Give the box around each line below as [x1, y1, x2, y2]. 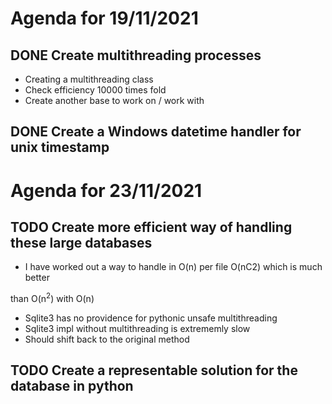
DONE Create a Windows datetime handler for [10, 123, 302, 141]
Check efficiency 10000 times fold [24, 84, 167, 96]
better [24, 272, 50, 284]
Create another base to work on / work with [24, 95, 205, 106]
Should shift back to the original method [24, 333, 190, 346]
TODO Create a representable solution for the [10, 362, 298, 379]
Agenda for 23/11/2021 [10, 179, 203, 202]
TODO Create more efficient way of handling [10, 218, 293, 236]
